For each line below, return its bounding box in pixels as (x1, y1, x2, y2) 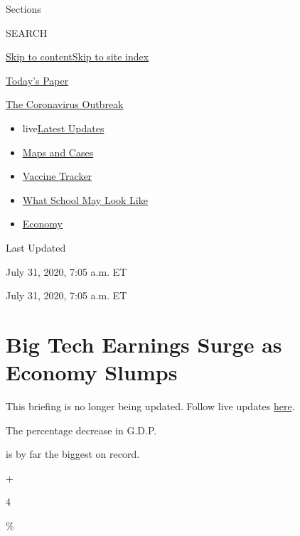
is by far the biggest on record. (6, 446, 140, 461)
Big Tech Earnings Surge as (6, 329, 282, 358)
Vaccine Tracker (22, 168, 92, 183)
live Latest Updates (22, 120, 105, 135)
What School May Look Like (22, 192, 148, 207)
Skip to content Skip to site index (6, 49, 149, 64)
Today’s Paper (6, 73, 69, 87)
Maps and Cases (22, 144, 94, 159)
